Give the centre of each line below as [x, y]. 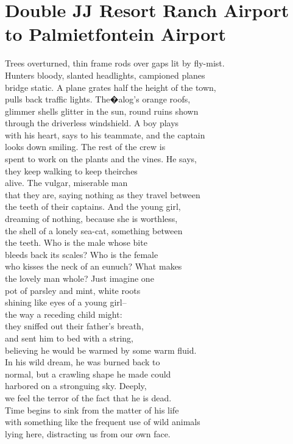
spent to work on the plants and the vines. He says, [101, 159]
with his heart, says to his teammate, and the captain [105, 134]
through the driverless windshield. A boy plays [92, 123]
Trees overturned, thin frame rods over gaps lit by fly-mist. [115, 63]
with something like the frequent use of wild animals [103, 422]
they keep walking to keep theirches [71, 170]
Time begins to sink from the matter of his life [92, 410]
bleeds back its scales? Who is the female [82, 254]
